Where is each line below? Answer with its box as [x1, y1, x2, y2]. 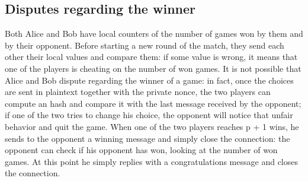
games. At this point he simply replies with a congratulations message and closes [5, 155, 298, 167]
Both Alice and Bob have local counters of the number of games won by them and [5, 27, 303, 40]
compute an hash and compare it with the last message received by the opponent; [5, 97, 301, 109]
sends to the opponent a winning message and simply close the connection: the [5, 132, 290, 144]
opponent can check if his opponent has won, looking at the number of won [5, 144, 278, 156]
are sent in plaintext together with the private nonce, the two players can [5, 85, 271, 98]
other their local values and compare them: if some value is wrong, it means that [5, 50, 298, 63]
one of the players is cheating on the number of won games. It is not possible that [5, 62, 301, 74]
